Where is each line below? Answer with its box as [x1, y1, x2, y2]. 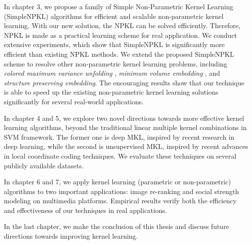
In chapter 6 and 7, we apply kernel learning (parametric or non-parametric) [4, 177, 231, 187]
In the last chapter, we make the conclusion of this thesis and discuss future [4, 221, 229, 231]
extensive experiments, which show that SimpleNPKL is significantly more [4, 39, 225, 49]
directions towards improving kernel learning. [4, 231, 138, 241]
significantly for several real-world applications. [4, 96, 144, 106]
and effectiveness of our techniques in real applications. [4, 205, 167, 215]
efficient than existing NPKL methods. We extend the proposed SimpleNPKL [4, 49, 235, 59]
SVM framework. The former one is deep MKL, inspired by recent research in [4, 131, 235, 142]
